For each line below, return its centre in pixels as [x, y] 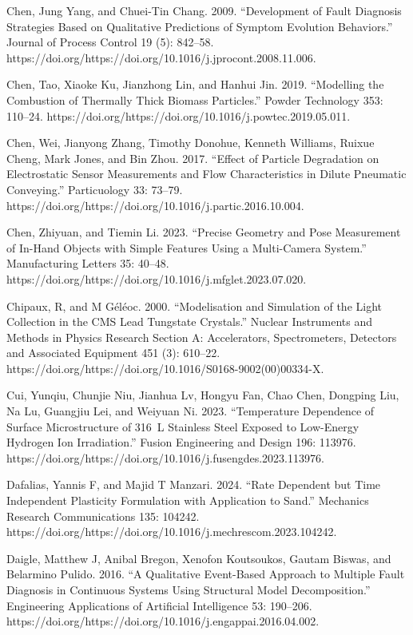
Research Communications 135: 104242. [103, 516]
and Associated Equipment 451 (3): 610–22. [113, 353]
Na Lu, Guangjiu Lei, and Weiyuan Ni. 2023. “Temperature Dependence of [191, 411]
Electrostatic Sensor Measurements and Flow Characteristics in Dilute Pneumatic [206, 174]
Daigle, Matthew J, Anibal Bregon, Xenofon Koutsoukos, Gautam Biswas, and [199, 558]
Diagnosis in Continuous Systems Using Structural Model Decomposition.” [189, 589]
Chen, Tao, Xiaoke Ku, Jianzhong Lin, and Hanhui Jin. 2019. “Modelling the [195, 84]
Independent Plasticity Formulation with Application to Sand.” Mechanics [188, 500]
